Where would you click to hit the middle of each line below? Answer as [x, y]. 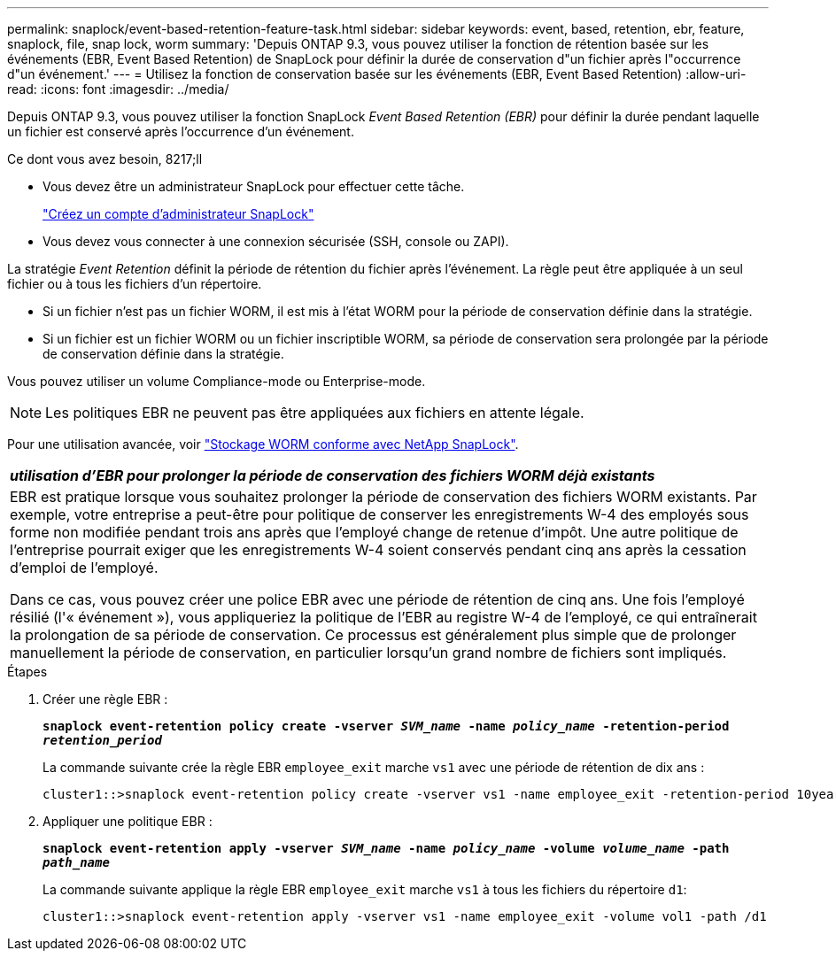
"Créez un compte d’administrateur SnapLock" [178, 214]
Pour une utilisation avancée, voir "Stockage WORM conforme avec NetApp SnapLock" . [263, 444]
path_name [76, 862]
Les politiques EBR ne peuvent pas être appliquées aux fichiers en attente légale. [315, 413]
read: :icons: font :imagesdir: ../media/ [118, 89]
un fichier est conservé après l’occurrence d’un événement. [181, 131]
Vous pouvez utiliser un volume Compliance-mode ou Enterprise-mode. [217, 381]
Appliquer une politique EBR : [128, 821]
